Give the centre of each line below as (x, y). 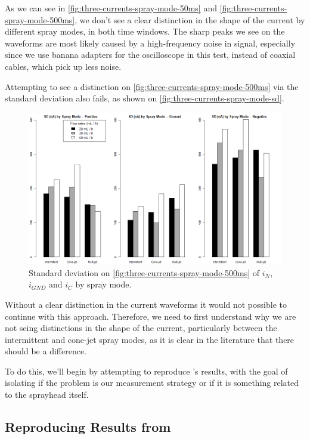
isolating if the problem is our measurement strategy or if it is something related (152, 383)
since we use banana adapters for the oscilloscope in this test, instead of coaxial (150, 55)
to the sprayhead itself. (47, 395)
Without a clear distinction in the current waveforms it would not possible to (146, 304)
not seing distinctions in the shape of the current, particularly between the (141, 328)
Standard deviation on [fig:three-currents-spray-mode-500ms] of (144, 272)
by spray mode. (103, 284)
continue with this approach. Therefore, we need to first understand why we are (151, 316)
